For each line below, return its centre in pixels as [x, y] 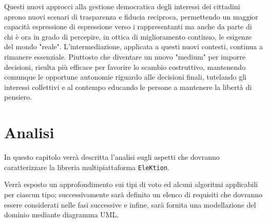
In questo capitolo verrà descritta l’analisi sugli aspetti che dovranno [112, 157]
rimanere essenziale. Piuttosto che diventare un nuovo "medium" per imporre [125, 56]
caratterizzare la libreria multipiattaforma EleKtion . [87, 167]
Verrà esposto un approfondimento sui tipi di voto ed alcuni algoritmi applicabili [131, 184]
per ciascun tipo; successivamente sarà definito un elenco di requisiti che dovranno [133, 194]
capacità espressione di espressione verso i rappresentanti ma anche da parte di [128, 26]
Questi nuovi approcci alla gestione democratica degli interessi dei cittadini [122, 6]
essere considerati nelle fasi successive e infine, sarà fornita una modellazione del [130, 204]
